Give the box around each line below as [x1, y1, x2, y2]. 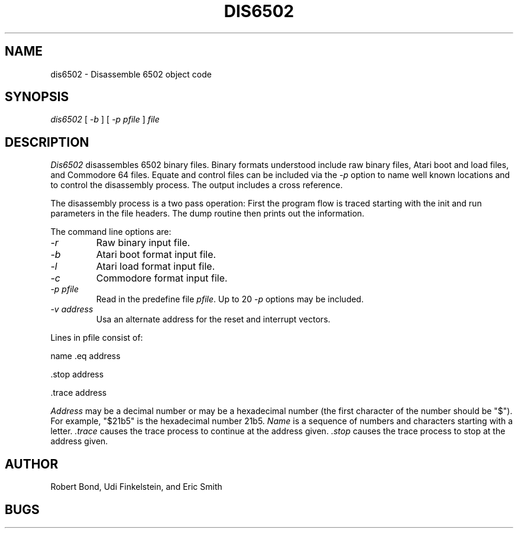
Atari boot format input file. [96, 248, 216, 261]
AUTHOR [5, 456, 59, 471]
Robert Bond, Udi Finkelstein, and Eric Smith [50, 482, 222, 492]
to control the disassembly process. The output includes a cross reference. [50, 180, 343, 190]
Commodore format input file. [96, 272, 228, 285]
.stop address [50, 369, 104, 380]
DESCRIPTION [5, 134, 89, 150]
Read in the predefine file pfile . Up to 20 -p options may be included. [96, 294, 364, 305]
